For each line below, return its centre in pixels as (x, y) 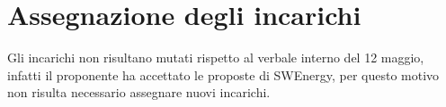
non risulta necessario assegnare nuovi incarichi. (139, 92)
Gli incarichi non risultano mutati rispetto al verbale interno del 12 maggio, (216, 58)
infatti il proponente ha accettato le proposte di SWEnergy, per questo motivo (223, 74)
